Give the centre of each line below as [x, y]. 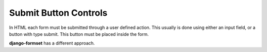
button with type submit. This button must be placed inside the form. [79, 34]
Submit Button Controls [58, 13]
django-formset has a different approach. [52, 43]
